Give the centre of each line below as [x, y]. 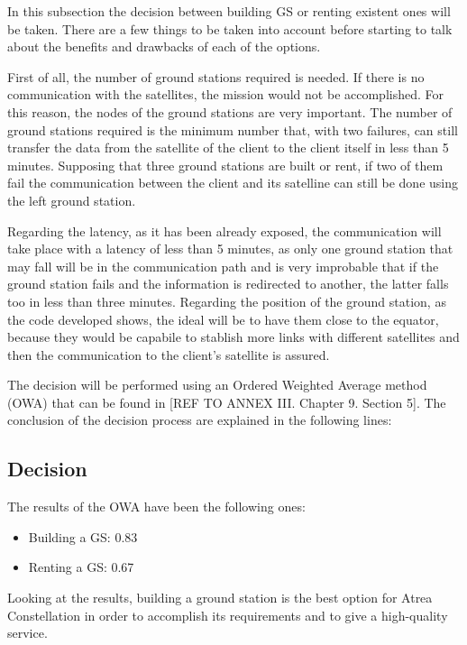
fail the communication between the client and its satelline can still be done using [233, 183]
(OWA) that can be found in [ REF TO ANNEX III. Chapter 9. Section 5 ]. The [227, 402]
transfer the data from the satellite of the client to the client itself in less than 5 [228, 147]
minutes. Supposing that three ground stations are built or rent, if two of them [225, 165]
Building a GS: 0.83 [83, 536]
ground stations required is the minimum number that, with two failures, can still [233, 129]
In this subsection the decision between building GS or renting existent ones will [229, 11]
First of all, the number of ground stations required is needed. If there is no [216, 76]
